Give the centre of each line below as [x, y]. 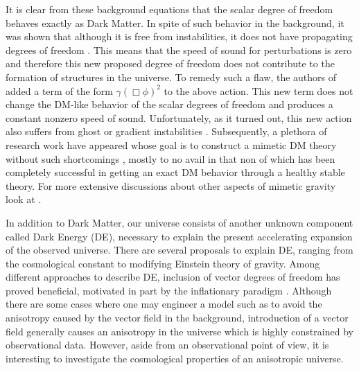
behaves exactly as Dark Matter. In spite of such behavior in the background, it [175, 23]
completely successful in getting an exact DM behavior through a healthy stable [175, 172]
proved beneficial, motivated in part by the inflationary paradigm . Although [169, 290]
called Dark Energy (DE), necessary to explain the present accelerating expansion [179, 236]
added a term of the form [59, 90]
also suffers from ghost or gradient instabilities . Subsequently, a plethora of [166, 131]
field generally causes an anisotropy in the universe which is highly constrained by [179, 331]
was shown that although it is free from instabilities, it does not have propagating [179, 36]
